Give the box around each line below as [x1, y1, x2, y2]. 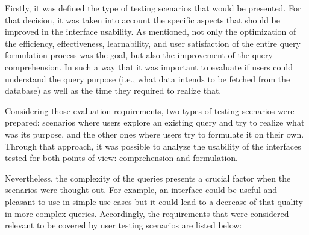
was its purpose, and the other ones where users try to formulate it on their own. [5, 127, 304, 140]
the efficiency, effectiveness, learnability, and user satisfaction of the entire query [5, 37, 301, 49]
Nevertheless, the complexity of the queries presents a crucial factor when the [5, 171, 291, 184]
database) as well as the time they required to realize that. [5, 84, 222, 97]
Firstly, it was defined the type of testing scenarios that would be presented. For [5, 2, 301, 14]
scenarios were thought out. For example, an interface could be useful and [5, 183, 278, 196]
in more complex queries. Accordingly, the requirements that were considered [5, 207, 289, 219]
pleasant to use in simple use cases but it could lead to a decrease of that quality [5, 195, 303, 207]
